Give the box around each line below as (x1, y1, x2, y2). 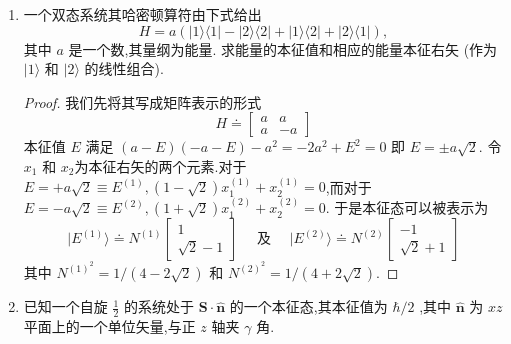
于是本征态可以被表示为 (334, 197, 489, 218)
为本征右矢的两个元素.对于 (74, 155, 247, 176)
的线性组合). (84, 58, 164, 79)
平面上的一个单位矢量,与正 (23, 316, 196, 337)
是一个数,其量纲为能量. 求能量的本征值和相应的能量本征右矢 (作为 (68, 38, 498, 59)
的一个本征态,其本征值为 (229, 296, 388, 317)
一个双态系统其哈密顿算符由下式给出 (23, 4, 262, 24)
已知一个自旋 (23, 296, 108, 317)
